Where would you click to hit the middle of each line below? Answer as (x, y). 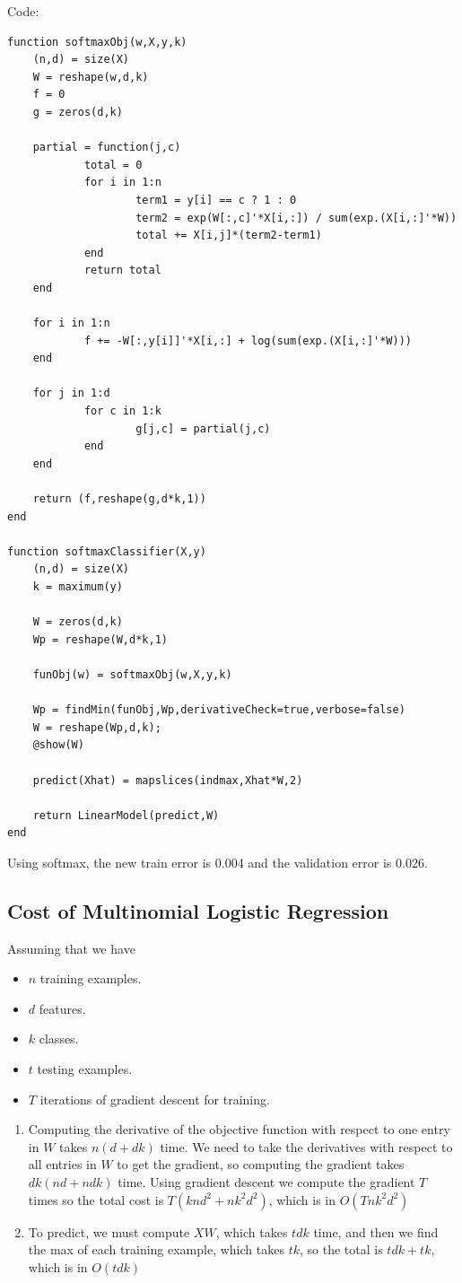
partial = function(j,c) (107, 148)
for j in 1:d (71, 393)
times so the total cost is (96, 1199)
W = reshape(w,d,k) (91, 77)
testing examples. (85, 1069)
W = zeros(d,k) (78, 622)
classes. (59, 1039)
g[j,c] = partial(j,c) (203, 428)
